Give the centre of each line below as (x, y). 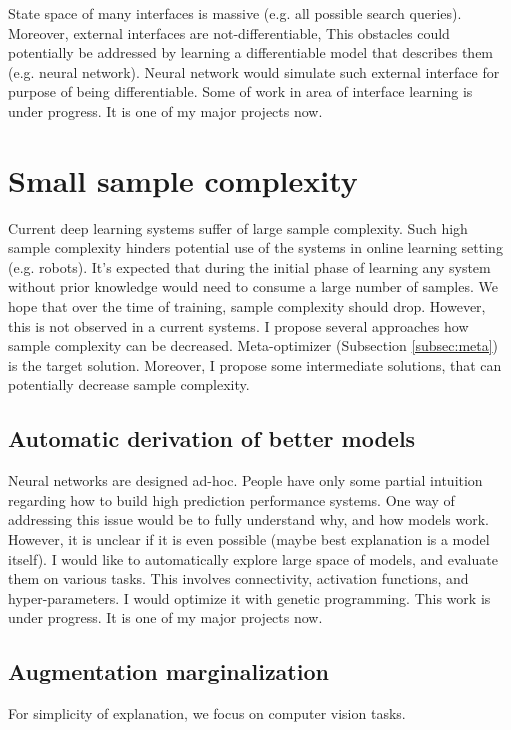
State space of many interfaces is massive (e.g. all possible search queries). (235, 13)
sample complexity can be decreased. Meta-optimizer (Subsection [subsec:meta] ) (253, 345)
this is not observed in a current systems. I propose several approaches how (238, 325)
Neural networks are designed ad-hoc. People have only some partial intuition (245, 480)
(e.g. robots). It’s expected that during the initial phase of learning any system (249, 266)
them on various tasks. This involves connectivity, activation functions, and (238, 578)
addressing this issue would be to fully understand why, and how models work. (248, 519)
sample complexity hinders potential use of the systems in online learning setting (255, 247)
